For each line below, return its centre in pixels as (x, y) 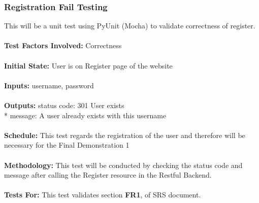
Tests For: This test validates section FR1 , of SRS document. (103, 195)
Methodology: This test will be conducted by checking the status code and (123, 165)
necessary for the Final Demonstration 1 (67, 145)
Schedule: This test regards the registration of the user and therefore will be (125, 135)
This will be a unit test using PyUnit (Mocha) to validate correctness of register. (130, 26)
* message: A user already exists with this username (85, 115)
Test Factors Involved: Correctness (63, 45)
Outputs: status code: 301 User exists (64, 105)
